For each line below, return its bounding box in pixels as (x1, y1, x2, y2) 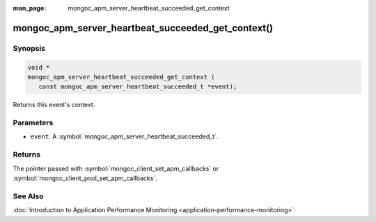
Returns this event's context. (13, 101, 95, 109)
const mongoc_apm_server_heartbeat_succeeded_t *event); (38, 83, 237, 90)
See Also (13, 191, 44, 201)
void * (27, 63, 50, 71)
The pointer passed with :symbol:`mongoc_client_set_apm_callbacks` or (13, 164, 219, 173)
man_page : (13, 4, 47, 12)
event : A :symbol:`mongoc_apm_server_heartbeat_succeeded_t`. (30, 132, 219, 141)
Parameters (13, 118, 54, 128)
